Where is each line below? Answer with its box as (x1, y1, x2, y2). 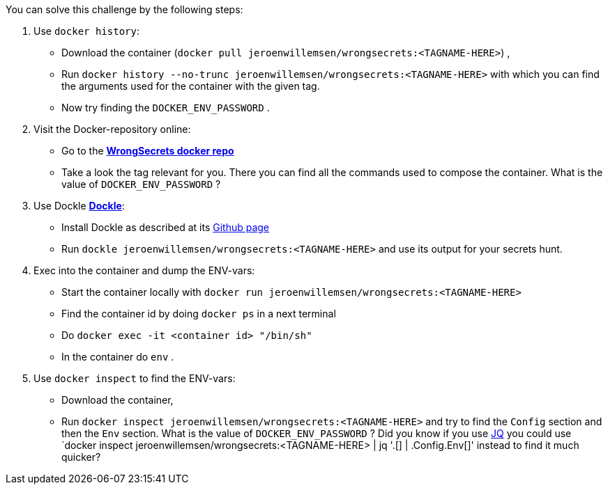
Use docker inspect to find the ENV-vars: (33, 372, 236, 384)
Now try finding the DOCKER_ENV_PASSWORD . (61, 102, 270, 113)
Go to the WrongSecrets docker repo (61, 145, 234, 157)
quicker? (61, 451, 101, 463)
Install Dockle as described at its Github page (61, 221, 270, 233)
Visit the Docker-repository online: (33, 123, 191, 135)
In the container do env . (61, 351, 174, 363)
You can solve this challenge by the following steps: (6, 3, 243, 15)
